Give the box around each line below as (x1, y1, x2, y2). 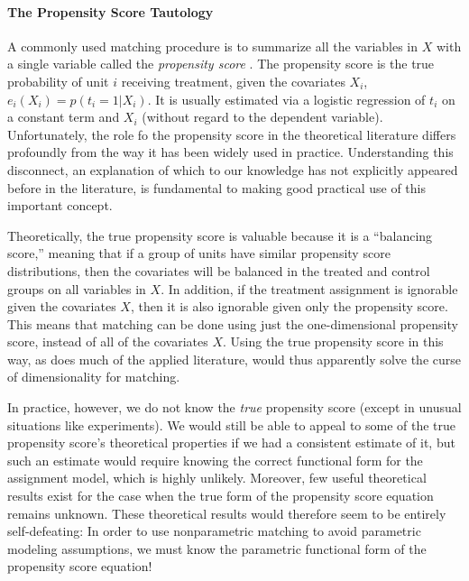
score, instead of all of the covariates (7, 332, 208, 351)
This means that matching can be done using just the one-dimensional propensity (7, 314, 458, 333)
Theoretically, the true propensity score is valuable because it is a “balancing (7, 226, 433, 244)
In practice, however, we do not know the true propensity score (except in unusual (7, 398, 462, 417)
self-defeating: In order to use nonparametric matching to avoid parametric (7, 521, 421, 540)
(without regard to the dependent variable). (142, 107, 383, 126)
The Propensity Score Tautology (7, 2, 214, 21)
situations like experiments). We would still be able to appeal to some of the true (7, 415, 456, 434)
